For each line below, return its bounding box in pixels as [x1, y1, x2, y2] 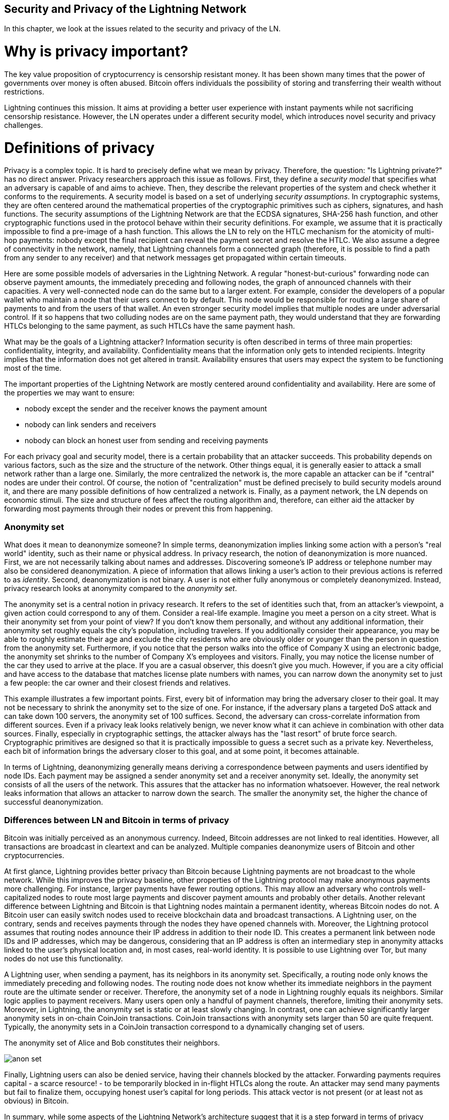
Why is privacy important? [4, 43, 189, 61]
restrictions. [4, 87, 45, 96]
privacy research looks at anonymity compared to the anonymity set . [4, 584, 237, 593]
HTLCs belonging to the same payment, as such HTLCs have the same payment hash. [4, 321, 295, 331]
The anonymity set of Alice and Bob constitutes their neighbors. [4, 1038, 220, 1047]
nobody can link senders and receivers [25, 420, 156, 429]
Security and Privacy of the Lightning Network [4, 3, 247, 15]
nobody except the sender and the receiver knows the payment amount [25, 404, 267, 413]
